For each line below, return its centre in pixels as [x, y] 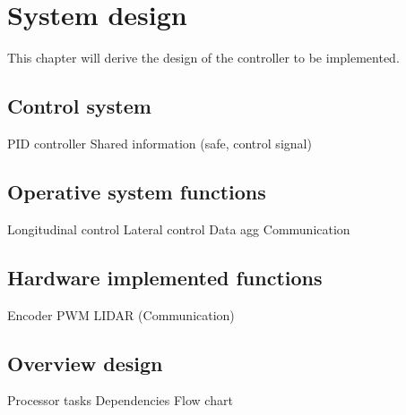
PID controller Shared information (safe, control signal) [160, 143]
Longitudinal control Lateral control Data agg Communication [179, 229]
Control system [79, 106]
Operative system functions [137, 191]
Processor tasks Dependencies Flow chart [120, 400]
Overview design [85, 363]
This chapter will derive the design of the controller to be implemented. [203, 58]
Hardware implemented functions [165, 277]
